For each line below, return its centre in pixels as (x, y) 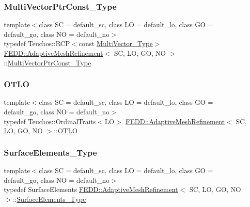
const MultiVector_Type (116, 43)
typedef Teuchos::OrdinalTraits (50, 121)
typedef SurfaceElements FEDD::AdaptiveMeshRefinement (91, 189)
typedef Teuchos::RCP (37, 43)
